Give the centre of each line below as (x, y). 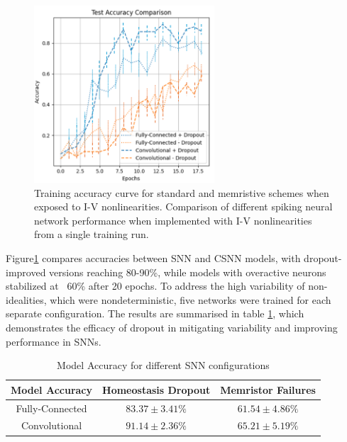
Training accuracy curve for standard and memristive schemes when (182, 192)
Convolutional (51, 425)
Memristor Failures (268, 389)
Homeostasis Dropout (156, 389)
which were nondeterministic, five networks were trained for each (191, 299)
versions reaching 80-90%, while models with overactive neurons (188, 272)
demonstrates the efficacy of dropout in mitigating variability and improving (172, 327)
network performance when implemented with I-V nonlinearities (173, 220)
